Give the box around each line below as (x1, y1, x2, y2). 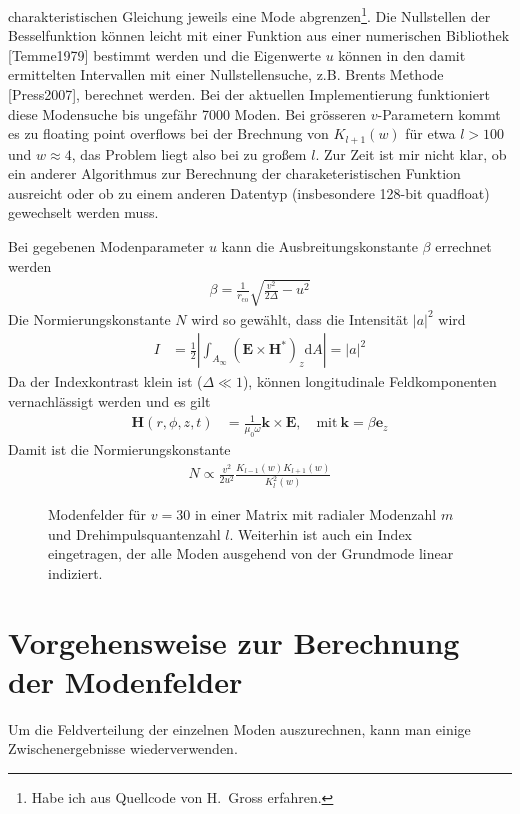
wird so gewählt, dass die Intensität (191, 308, 409, 329)
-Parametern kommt (377, 103, 501, 124)
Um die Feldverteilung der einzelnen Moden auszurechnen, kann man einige (8, 718, 471, 739)
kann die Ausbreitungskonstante (221, 236, 418, 257)
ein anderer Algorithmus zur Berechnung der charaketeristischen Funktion (8, 163, 461, 184)
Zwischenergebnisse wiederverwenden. (8, 738, 238, 759)
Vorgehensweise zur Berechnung (8, 621, 460, 662)
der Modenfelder (8, 660, 243, 701)
